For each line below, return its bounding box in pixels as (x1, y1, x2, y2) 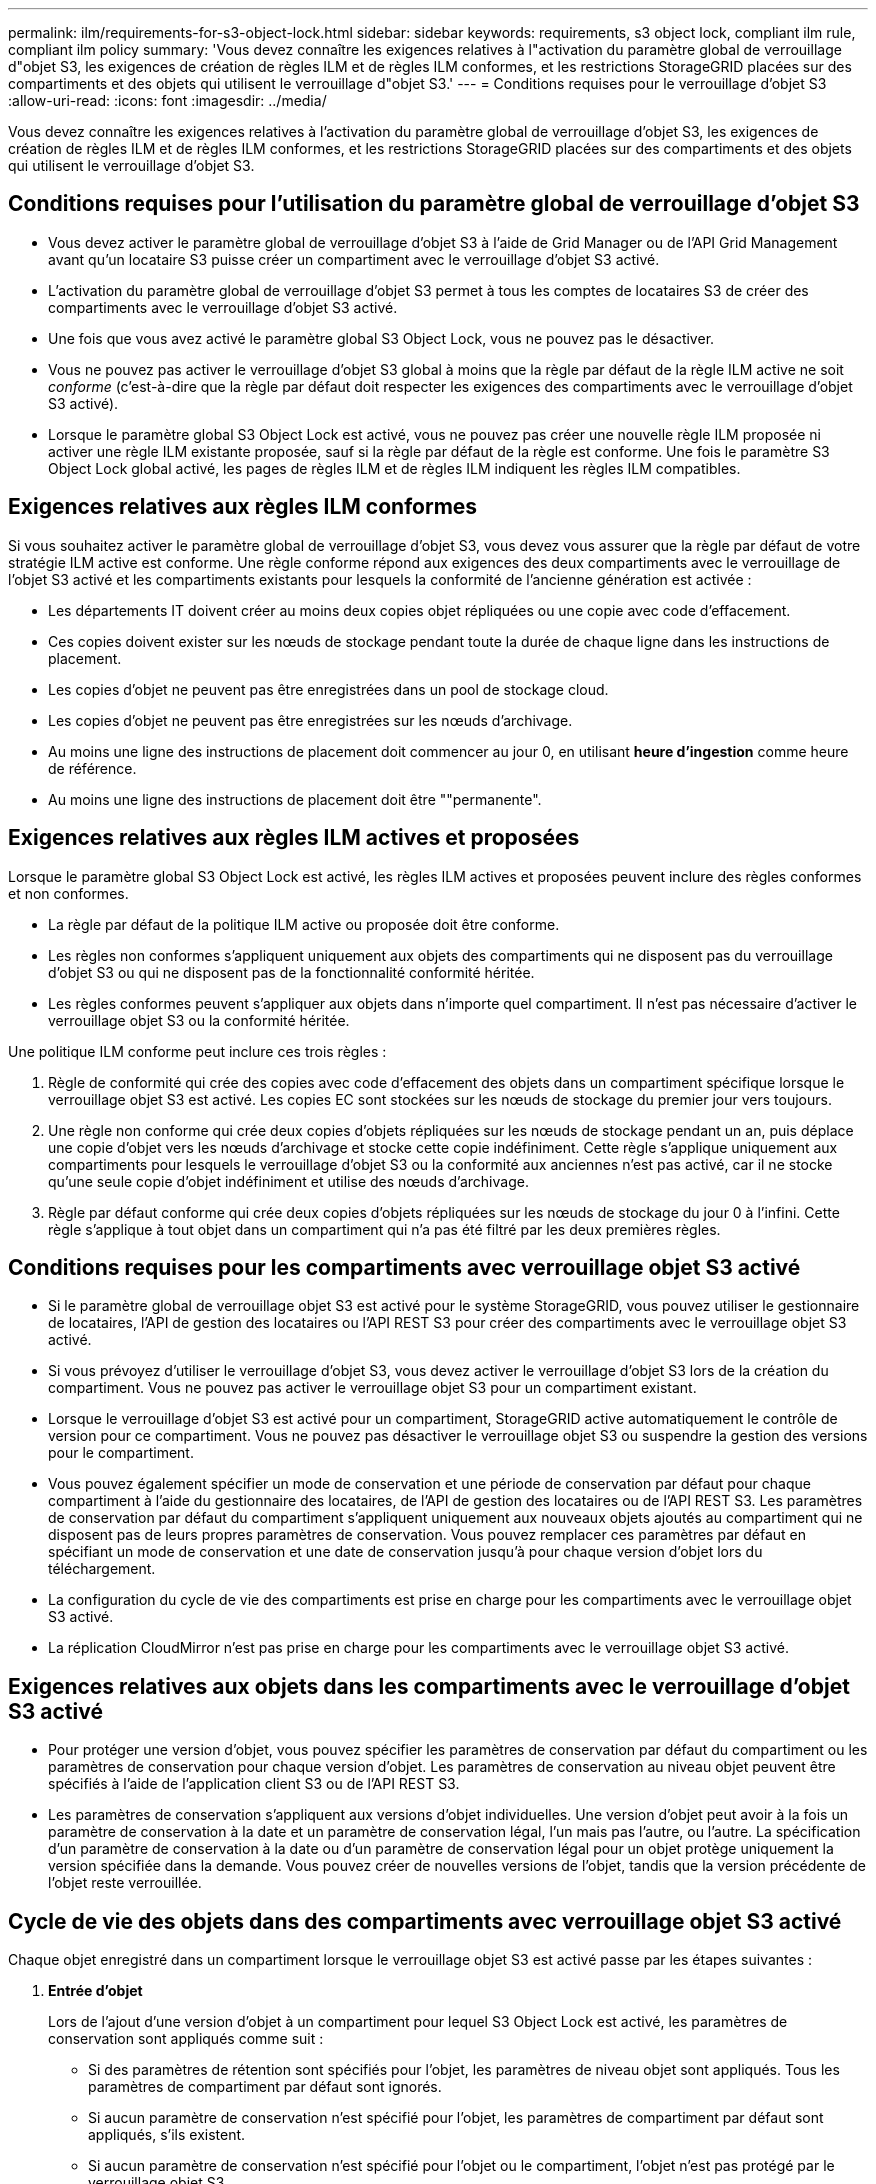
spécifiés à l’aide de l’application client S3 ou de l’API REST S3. (48, 1775, 460, 1793)
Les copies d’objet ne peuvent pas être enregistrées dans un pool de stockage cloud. (48, 680, 609, 698)
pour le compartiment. (48, 1444, 194, 1462)
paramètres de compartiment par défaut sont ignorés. (88, 2078, 442, 2096)
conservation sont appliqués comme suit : (48, 2030, 324, 2048)
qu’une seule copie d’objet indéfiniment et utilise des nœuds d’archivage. (48, 1172, 529, 1190)
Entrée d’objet (48, 1982, 143, 2000)
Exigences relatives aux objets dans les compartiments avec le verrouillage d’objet (8, 1673, 850, 1699)
